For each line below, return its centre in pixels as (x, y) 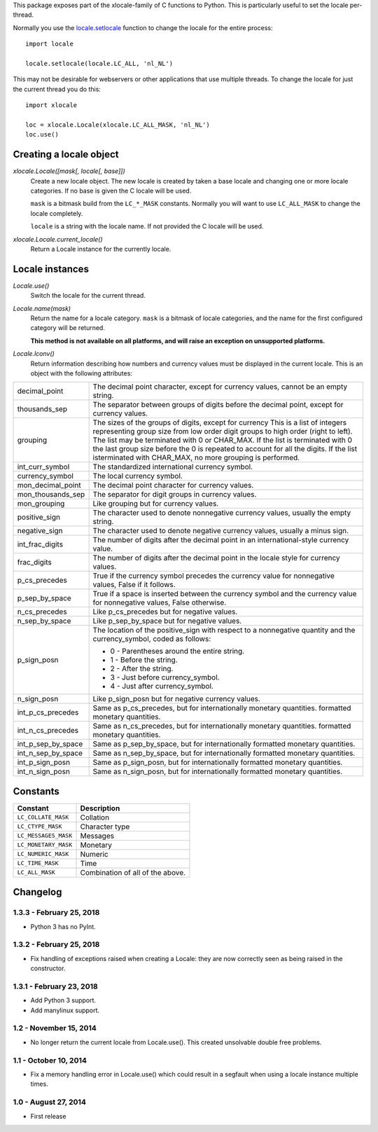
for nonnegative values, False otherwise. (160, 602)
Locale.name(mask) (42, 308)
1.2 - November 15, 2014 (55, 1028)
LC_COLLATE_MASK (43, 817)
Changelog (37, 892)
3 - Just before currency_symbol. (165, 677)
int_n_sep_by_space (50, 753)
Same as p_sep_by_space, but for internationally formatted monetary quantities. (224, 744)
